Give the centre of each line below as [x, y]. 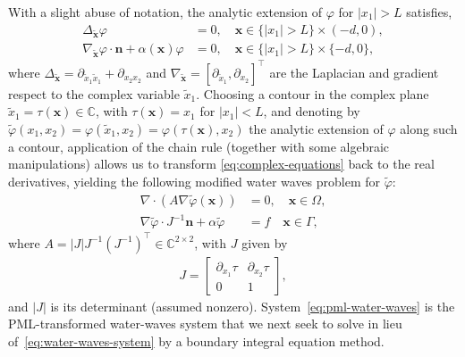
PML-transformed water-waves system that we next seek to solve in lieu [205, 324]
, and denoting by [312, 111]
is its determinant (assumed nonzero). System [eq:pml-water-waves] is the [253, 306]
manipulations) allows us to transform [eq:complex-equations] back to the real [221, 164]
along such [429, 128]
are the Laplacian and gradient [354, 72]
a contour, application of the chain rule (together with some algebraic [199, 146]
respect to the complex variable [94, 93]
